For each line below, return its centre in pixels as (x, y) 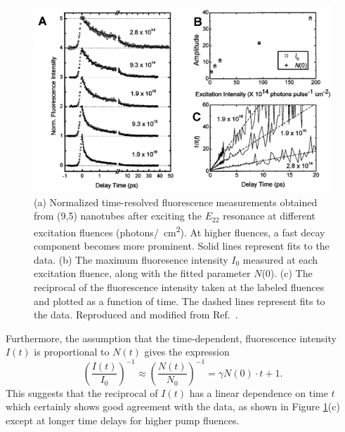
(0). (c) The (287, 273)
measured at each (280, 259)
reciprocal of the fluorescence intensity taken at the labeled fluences (179, 287)
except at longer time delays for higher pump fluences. (123, 420)
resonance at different (269, 216)
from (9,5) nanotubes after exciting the (118, 216)
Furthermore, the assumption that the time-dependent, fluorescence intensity (171, 338)
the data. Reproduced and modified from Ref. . (136, 315)
